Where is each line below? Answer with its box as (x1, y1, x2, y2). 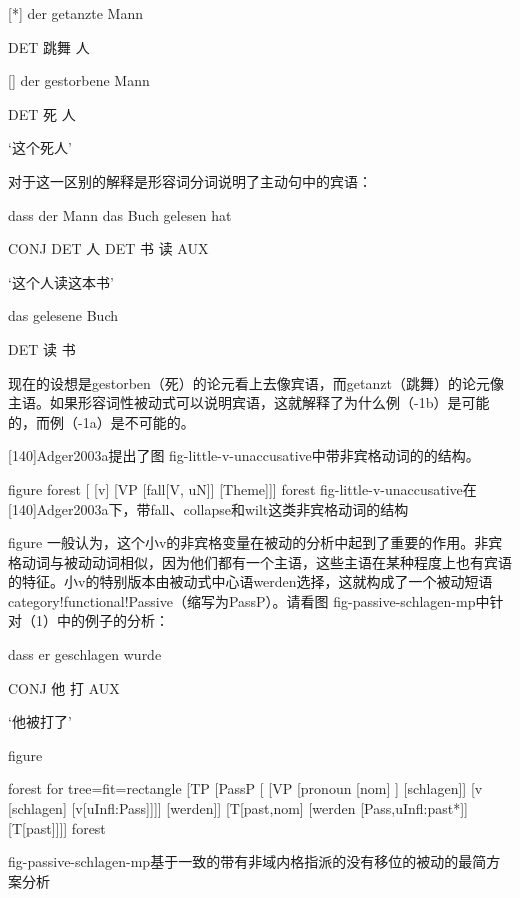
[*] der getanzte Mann (8, 3, 143, 23)
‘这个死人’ (8, 137, 72, 158)
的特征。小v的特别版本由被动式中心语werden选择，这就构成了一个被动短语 (8, 571, 493, 592)
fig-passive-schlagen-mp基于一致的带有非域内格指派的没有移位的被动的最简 (8, 851, 487, 872)
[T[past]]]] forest (8, 817, 106, 838)
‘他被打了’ (8, 711, 72, 732)
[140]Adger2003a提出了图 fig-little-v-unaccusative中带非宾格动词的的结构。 (8, 445, 480, 466)
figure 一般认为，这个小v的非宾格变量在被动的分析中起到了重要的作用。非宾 (8, 532, 503, 553)
